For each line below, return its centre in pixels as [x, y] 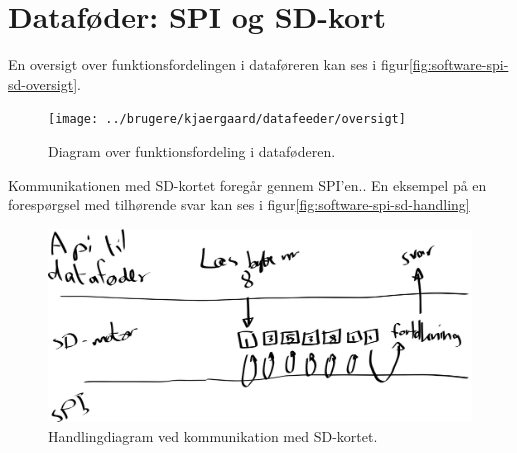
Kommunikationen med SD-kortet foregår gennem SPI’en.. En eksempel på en [247, 184]
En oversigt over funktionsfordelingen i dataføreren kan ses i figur [208, 64]
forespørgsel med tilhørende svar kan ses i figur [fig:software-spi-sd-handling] [239, 204]
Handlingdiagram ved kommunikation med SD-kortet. [213, 435]
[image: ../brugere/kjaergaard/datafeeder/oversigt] [227, 119]
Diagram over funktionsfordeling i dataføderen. [192, 150]
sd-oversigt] [43, 83]
